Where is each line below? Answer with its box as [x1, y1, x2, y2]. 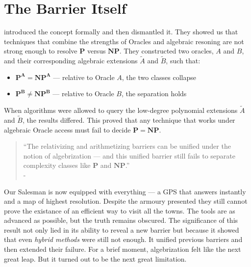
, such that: [166, 55, 201, 66]
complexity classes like [23, 160, 91, 170]
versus [87, 46, 106, 56]
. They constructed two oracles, [119, 46, 214, 56]
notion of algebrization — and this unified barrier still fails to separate [23, 150, 236, 160]
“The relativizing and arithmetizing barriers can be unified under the [23, 141, 231, 151]
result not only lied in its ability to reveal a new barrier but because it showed [4, 224, 239, 235]
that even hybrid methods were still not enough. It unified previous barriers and [4, 234, 243, 244]
